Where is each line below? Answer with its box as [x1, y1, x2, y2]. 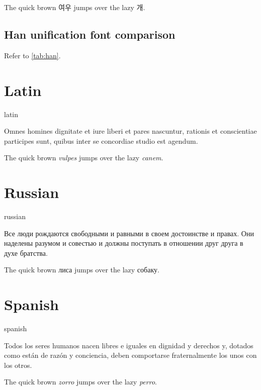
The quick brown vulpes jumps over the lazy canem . [4, 152, 163, 163]
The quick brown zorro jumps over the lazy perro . [4, 376, 157, 387]
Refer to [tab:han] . [4, 50, 61, 60]
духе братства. [4, 247, 48, 258]
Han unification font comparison [4, 26, 176, 42]
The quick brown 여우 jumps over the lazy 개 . [4, 2, 145, 12]
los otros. [4, 359, 32, 370]
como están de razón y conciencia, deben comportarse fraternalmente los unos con [4, 350, 257, 360]
